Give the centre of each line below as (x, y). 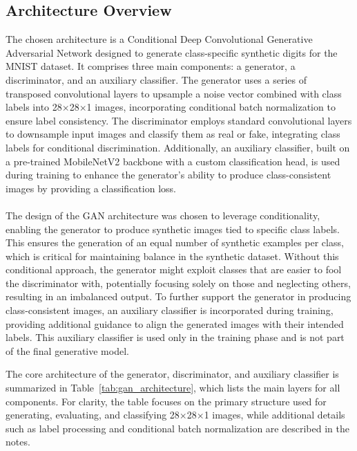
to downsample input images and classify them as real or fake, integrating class (173, 134)
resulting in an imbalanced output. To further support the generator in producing (178, 296)
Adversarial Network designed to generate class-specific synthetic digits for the (172, 52)
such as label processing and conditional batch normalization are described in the (177, 428)
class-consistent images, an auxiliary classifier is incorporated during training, (170, 310)
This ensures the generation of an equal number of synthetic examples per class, (175, 242)
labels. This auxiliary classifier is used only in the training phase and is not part (175, 337)
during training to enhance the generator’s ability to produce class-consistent (168, 175)
